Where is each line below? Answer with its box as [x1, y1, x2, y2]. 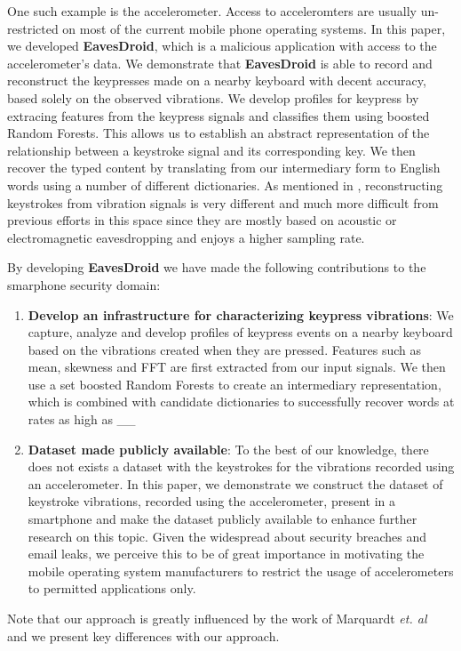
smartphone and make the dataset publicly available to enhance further [28, 510, 417, 528]
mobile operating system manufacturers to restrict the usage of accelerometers [28, 561, 454, 580]
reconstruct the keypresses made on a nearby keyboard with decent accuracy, [7, 71, 426, 90]
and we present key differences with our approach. [7, 626, 280, 645]
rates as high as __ [28, 410, 136, 429]
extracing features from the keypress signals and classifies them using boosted [7, 106, 430, 125]
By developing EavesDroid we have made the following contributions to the [7, 258, 426, 277]
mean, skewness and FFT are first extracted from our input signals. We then [28, 358, 446, 376]
